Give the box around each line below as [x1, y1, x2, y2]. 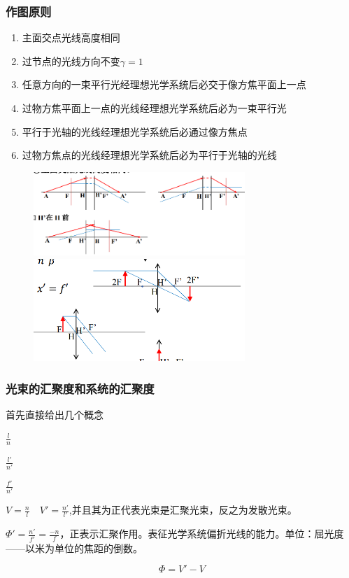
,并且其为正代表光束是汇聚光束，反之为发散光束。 [69, 502, 297, 517]
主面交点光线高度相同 [22, 30, 120, 45]
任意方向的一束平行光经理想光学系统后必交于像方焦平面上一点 [22, 77, 306, 92]
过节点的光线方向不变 [22, 53, 120, 68]
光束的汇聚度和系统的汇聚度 [6, 379, 155, 397]
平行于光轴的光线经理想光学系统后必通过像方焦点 [22, 124, 248, 139]
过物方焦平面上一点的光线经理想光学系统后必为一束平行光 [22, 101, 287, 115]
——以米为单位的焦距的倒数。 [6, 540, 143, 555]
